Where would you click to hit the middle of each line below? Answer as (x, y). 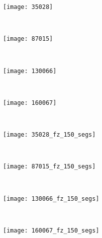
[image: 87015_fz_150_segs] (50, 167)
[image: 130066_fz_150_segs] (51, 198)
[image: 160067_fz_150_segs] (51, 230)
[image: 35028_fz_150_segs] (50, 135)
